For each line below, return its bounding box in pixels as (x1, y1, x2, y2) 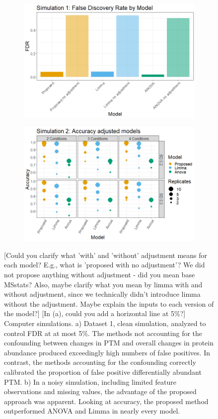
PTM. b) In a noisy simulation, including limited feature (4, 376, 176, 387)
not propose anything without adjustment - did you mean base (4, 269, 195, 280)
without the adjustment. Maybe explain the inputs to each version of (4, 298, 214, 309)
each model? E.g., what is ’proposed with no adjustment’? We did (4, 259, 205, 270)
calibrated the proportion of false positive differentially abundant (4, 366, 202, 377)
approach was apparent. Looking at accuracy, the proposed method (4, 396, 209, 406)
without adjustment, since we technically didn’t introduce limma (4, 289, 201, 299)
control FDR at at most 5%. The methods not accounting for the (4, 328, 203, 338)
